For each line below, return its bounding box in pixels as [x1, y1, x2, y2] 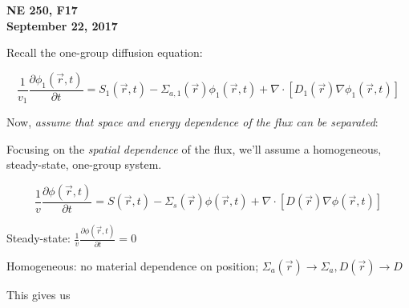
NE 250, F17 [6, 2, 78, 18]
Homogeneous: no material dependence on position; [6, 257, 259, 274]
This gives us [6, 286, 71, 302]
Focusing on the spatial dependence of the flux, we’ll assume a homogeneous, [6, 140, 382, 157]
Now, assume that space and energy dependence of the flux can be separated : [6, 114, 379, 130]
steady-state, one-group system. [6, 156, 162, 173]
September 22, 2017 [6, 17, 118, 34]
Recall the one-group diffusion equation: [6, 44, 203, 61]
